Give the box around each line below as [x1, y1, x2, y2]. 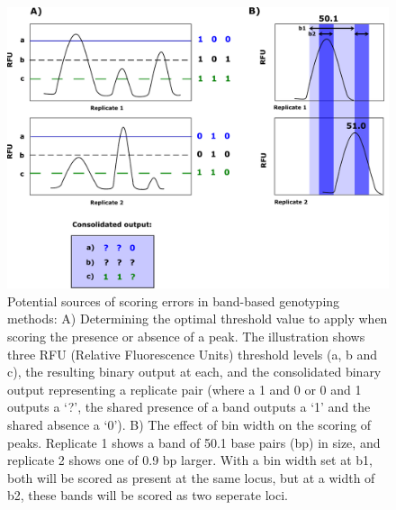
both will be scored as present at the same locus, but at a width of [7, 468, 375, 487]
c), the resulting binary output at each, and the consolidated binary [7, 362, 382, 381]
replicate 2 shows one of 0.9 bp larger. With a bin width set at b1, [7, 451, 373, 469]
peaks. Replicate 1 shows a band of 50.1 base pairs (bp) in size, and [7, 433, 381, 451]
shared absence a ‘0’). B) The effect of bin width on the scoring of [7, 414, 372, 433]
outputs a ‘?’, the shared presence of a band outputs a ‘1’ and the [7, 397, 371, 416]
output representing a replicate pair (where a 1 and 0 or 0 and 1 [7, 379, 362, 398]
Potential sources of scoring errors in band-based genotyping [7, 291, 340, 310]
